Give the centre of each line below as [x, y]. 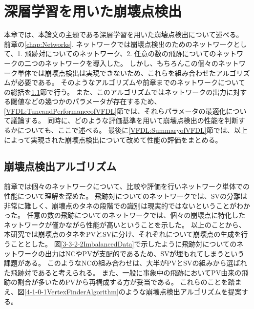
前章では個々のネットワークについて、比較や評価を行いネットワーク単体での [127, 186]
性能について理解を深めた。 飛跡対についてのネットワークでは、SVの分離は [126, 196]
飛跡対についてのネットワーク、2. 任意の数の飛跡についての [120, 53]
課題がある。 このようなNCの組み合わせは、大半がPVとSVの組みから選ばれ [126, 263]
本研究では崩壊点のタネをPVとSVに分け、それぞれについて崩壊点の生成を [123, 234]
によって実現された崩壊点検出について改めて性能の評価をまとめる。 [113, 139]
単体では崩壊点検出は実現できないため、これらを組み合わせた [116, 72]
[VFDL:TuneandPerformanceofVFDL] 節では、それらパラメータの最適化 [115, 111]
